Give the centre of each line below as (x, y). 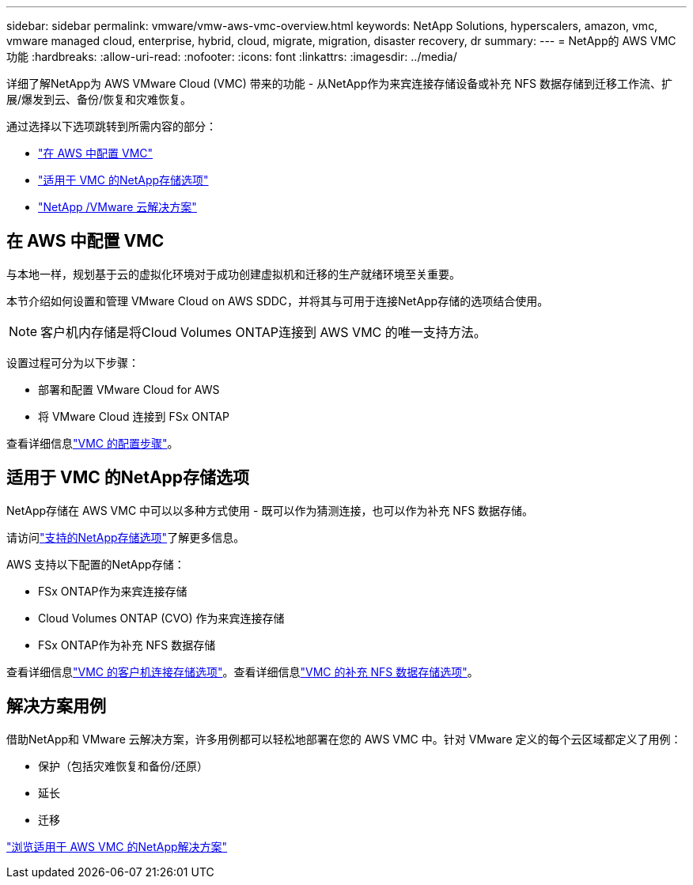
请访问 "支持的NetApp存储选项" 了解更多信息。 (126, 537)
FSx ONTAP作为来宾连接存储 (113, 591)
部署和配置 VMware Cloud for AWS (129, 389)
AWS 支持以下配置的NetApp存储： (96, 564)
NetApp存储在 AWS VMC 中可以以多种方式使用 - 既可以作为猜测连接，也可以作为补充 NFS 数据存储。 (270, 510)
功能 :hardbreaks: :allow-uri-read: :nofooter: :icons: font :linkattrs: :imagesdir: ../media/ (232, 57)
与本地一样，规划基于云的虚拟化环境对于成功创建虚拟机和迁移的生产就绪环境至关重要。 (233, 274)
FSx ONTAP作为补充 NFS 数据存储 (127, 645)
